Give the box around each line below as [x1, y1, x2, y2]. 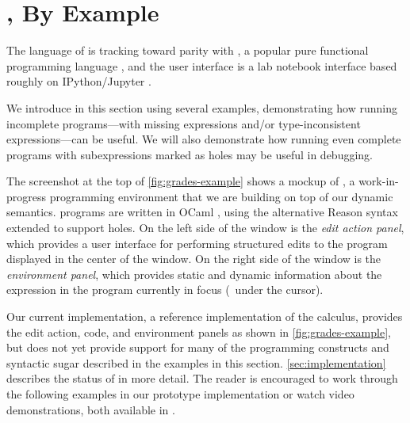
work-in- [358, 173, 399, 189]
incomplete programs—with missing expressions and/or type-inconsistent [6, 115, 361, 131]
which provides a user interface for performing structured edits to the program [6, 234, 388, 251]
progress [6, 188, 47, 204]
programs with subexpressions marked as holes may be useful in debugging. [6, 146, 373, 162]
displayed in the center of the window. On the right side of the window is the [6, 250, 381, 267]
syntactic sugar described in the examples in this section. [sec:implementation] [6, 354, 386, 371]
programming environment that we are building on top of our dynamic [49, 188, 393, 204]
